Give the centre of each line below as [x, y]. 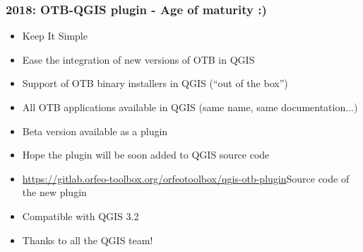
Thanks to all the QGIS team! [88, 240]
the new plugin [54, 192]
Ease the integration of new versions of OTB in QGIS [138, 59]
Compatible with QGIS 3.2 [81, 216]
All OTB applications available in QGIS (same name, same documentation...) [190, 107]
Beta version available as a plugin [95, 131]
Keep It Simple [55, 36]
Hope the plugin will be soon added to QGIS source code [146, 155]
